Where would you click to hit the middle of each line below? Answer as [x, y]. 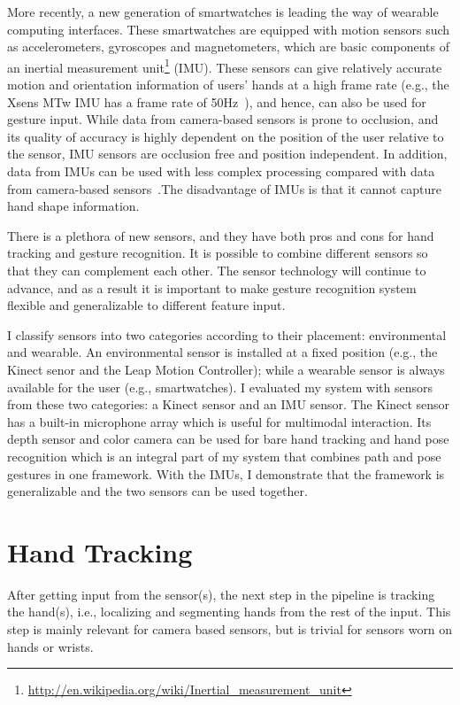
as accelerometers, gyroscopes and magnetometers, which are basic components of [228, 46]
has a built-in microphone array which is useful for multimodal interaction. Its [219, 421]
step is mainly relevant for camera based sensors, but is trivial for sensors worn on [230, 629]
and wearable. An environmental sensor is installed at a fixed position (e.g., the [222, 352]
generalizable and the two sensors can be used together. [157, 491]
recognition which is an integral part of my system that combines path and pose [224, 456]
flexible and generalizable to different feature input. [146, 305]
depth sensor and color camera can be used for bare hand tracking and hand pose [228, 439]
